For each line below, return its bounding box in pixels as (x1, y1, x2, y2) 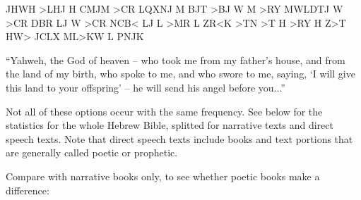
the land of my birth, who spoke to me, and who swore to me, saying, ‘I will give (6, 66, 355, 81)
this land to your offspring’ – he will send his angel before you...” (6, 80, 285, 94)
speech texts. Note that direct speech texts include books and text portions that (6, 131, 353, 146)
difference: (6, 182, 49, 197)
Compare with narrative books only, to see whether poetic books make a (6, 168, 320, 183)
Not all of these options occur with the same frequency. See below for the (6, 104, 323, 118)
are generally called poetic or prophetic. (6, 145, 178, 160)
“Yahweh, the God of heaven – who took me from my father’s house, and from (6, 52, 345, 67)
